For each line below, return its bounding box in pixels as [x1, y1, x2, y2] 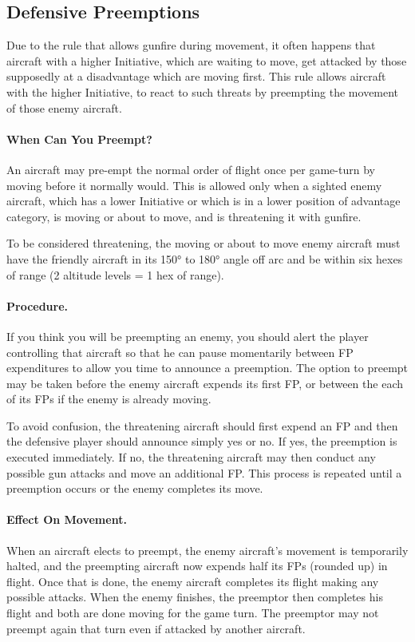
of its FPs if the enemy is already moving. [6, 390, 211, 407]
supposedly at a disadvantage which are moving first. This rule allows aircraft [6, 68, 386, 85]
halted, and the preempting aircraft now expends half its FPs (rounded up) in [6, 557, 388, 574]
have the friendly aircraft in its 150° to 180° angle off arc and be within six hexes [6, 250, 403, 267]
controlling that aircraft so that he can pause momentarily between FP [6, 343, 354, 360]
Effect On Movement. [6, 511, 127, 528]
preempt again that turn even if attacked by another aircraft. [6, 620, 306, 636]
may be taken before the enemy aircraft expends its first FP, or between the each [6, 374, 403, 391]
